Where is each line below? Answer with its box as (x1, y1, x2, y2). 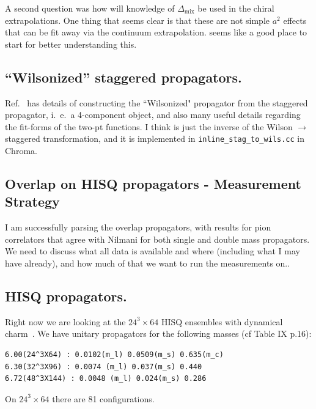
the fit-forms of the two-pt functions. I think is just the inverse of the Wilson (5, 120, 293, 133)
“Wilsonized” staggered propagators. (5, 67, 242, 86)
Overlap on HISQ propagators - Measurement (5, 174, 301, 193)
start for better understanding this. (5, 37, 137, 50)
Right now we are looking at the (5, 315, 126, 328)
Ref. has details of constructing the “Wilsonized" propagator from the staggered (5, 96, 308, 109)
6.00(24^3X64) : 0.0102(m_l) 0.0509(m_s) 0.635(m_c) (5, 350, 224, 359)
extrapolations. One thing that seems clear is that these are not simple (5, 13, 270, 26)
